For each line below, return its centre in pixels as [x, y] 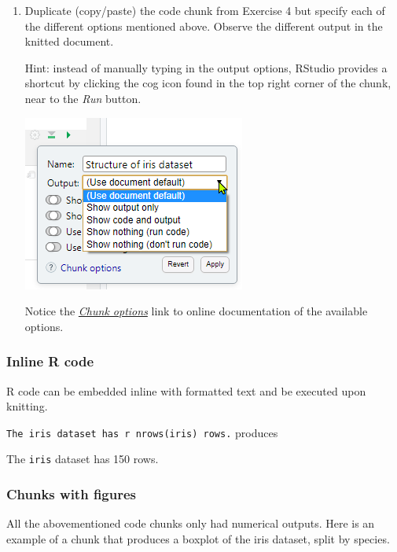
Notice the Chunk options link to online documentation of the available [196, 311]
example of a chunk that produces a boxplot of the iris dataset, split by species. [198, 538]
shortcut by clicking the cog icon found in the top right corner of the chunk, [208, 83]
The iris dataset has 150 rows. [83, 459]
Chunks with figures [72, 493]
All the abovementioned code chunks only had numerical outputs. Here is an [191, 523]
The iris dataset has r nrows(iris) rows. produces [142, 432]
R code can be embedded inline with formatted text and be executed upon [186, 390]
